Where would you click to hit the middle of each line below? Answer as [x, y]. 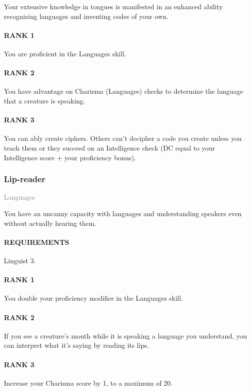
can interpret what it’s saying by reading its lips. [76, 345]
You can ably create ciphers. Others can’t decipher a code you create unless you [123, 138]
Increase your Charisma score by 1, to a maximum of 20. [88, 382]
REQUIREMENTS [37, 242]
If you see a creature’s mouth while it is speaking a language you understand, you [125, 335]
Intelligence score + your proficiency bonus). [70, 157]
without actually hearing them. [50, 223]
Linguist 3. [20, 260]
